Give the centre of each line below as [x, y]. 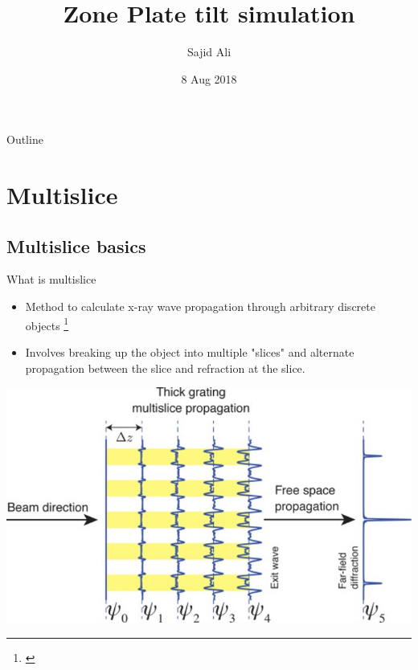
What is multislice [51, 279]
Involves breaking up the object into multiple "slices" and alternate [190, 351]
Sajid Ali [209, 52]
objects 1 [47, 324]
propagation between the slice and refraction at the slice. [165, 368]
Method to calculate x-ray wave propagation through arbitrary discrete [200, 306]
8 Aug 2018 [209, 78]
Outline [25, 139]
